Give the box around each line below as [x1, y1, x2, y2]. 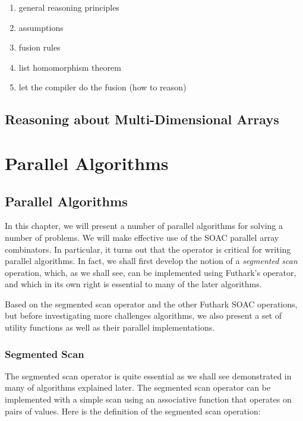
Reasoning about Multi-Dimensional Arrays [5, 110, 279, 128]
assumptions [18, 21, 64, 33]
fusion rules [18, 41, 61, 54]
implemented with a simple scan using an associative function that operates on [5, 393, 292, 406]
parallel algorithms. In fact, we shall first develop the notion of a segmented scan [5, 255, 298, 267]
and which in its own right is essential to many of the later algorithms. [5, 278, 262, 290]
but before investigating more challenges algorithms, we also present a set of [5, 309, 282, 322]
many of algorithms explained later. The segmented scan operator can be [5, 381, 271, 394]
